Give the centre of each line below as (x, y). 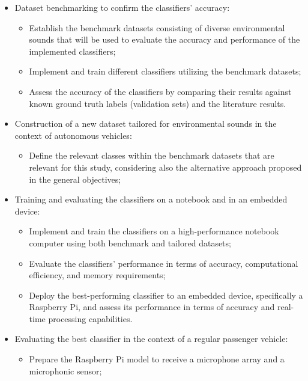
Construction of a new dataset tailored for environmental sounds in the (146, 123)
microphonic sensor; (65, 370)
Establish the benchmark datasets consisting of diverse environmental (157, 27)
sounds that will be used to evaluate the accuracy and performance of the (165, 39)
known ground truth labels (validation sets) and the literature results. (158, 103)
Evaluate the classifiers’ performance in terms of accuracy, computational (164, 263)
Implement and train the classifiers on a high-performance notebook (154, 231)
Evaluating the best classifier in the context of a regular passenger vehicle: (151, 339)
